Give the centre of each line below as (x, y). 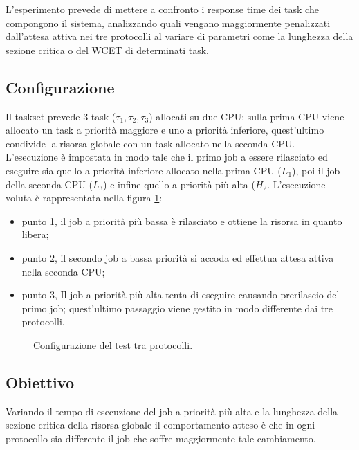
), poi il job (316, 170)
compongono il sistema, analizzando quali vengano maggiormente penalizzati (168, 22)
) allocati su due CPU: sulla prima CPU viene (247, 116)
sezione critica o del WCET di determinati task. (108, 49)
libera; (35, 234)
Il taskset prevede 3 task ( (61, 116)
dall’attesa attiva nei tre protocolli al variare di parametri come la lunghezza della (179, 36)
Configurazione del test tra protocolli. (113, 344)
